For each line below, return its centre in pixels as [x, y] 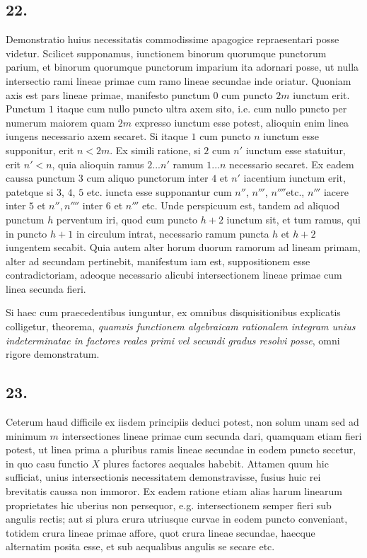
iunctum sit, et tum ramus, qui [293, 219]
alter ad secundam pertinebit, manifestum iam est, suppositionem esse [158, 261]
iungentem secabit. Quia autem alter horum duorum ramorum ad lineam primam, [183, 247]
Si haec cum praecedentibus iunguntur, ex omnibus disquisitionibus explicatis [173, 312]
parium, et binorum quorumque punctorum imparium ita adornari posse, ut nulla [182, 67]
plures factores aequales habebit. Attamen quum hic [216, 463]
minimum [26, 435]
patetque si [30, 191]
